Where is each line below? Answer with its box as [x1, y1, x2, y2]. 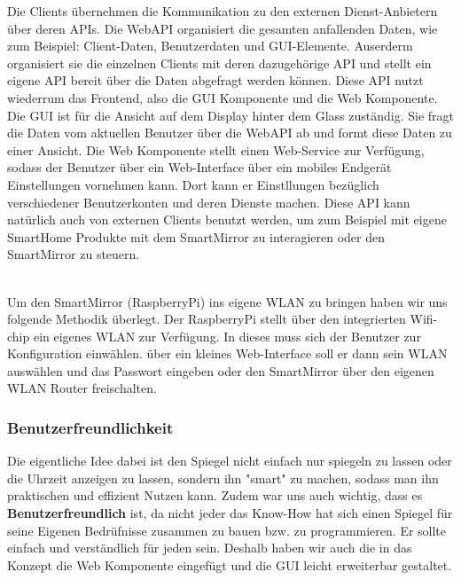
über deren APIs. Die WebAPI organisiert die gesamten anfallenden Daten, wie [7, 19, 438, 37]
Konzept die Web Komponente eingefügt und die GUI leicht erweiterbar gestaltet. [7, 555, 452, 574]
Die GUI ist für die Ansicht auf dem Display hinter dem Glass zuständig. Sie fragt [7, 106, 454, 124]
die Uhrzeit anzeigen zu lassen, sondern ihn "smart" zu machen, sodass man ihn [7, 468, 439, 487]
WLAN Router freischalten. [7, 379, 157, 397]
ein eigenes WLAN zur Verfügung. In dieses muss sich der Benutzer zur [33, 326, 421, 345]
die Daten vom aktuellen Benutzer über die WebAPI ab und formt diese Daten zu [7, 123, 452, 142]
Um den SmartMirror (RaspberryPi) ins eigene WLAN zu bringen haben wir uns [7, 292, 448, 310]
